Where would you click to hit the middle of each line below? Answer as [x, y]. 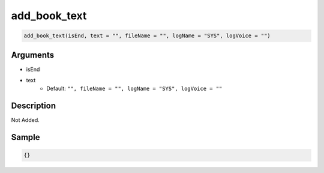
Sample [25, 137]
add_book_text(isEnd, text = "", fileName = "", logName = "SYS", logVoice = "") [147, 36]
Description [34, 106]
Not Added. [25, 120]
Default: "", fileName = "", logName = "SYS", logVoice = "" [134, 89]
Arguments [33, 55]
